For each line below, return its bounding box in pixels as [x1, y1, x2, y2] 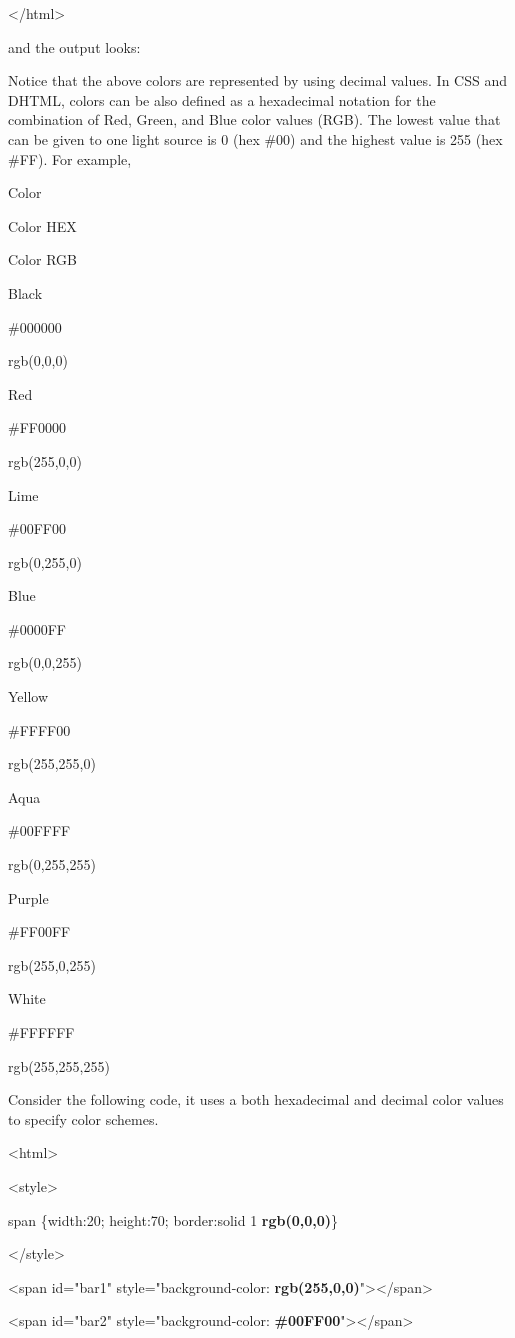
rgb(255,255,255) [8, 1055, 110, 1076]
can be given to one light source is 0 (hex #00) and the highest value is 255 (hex [8, 128, 503, 149]
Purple [8, 887, 49, 908]
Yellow [8, 686, 49, 707]
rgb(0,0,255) [8, 652, 82, 673]
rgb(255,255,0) [8, 753, 96, 774]
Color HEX [8, 215, 77, 236]
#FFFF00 [8, 719, 71, 740]
